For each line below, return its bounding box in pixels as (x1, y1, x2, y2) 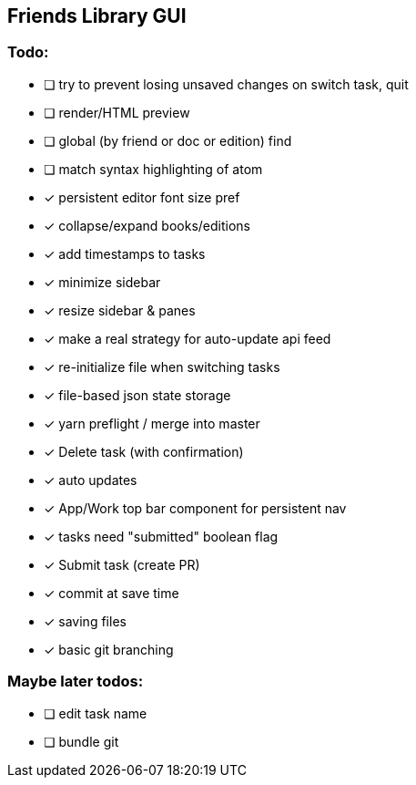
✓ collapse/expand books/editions (44, 217, 250, 233)
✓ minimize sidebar (44, 274, 161, 290)
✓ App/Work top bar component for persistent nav (44, 500, 347, 516)
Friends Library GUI (7, 5, 187, 27)
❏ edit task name (44, 705, 147, 721)
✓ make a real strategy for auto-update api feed (44, 330, 331, 346)
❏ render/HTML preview (44, 104, 190, 120)
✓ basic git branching (44, 641, 174, 657)
